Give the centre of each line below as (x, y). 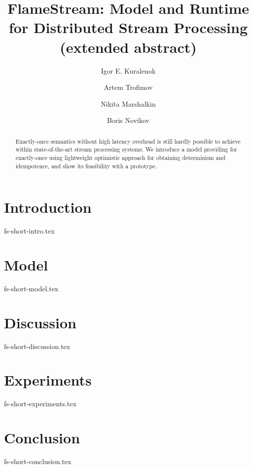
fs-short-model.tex (31, 288)
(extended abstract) (128, 47)
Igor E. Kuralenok (128, 70)
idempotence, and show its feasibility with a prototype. (86, 166)
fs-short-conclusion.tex (38, 461)
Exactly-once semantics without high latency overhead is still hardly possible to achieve (128, 141)
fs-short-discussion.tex (37, 346)
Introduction (48, 207)
